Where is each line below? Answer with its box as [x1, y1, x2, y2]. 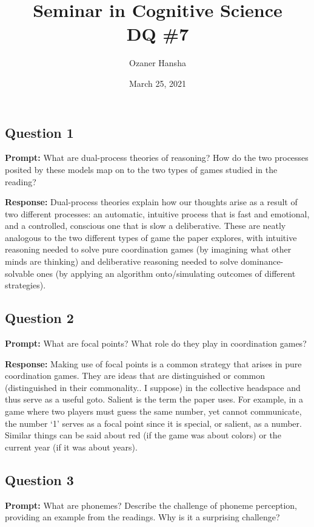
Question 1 [5, 123, 74, 141]
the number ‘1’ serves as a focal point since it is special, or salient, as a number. [5, 416, 302, 429]
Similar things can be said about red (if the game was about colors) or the [5, 429, 281, 441]
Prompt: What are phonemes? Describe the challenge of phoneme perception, [5, 498, 297, 511]
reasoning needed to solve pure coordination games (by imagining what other [5, 243, 292, 256]
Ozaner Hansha [129, 56, 186, 69]
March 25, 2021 [129, 76, 187, 89]
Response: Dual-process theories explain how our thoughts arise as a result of [5, 195, 298, 208]
